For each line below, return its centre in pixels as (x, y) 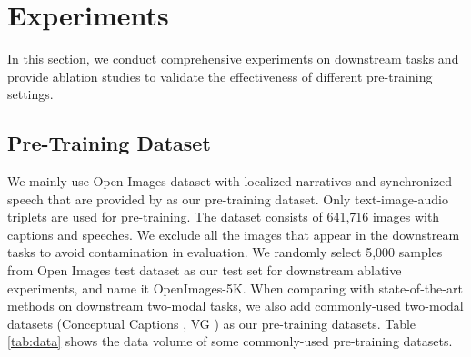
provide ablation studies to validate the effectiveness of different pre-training (220, 76)
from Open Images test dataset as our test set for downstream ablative (205, 270)
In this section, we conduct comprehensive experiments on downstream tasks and (233, 59)
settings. (30, 94)
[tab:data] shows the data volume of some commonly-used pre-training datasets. (230, 341)
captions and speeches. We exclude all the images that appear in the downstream (234, 234)
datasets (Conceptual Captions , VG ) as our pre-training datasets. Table (212, 323)
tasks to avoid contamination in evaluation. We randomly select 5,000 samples (225, 252)
